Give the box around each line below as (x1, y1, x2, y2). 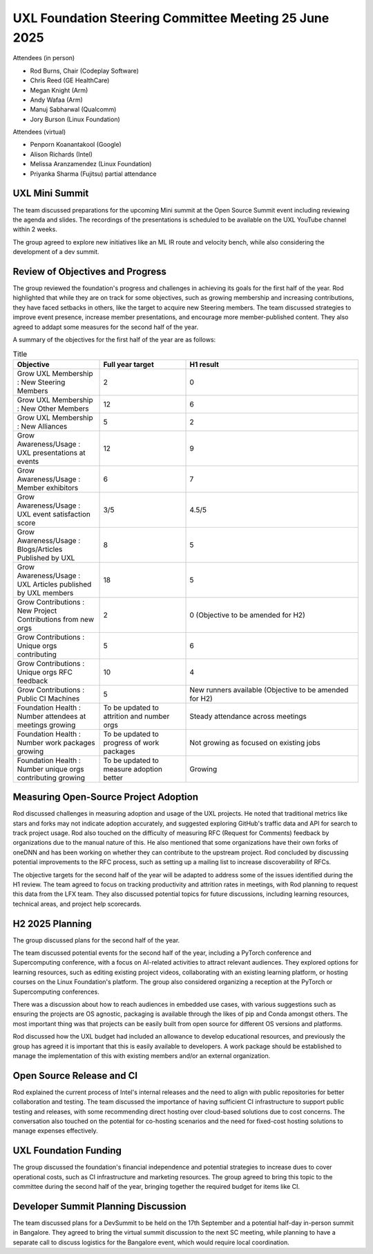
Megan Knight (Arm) (30, 86, 88, 94)
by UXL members (17, 588, 74, 598)
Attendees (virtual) (12, 128, 66, 136)
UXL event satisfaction (17, 509, 91, 519)
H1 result (189, 359, 219, 369)
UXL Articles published (17, 579, 92, 589)
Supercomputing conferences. (12, 987, 99, 996)
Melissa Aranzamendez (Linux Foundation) (30, 160, 152, 168)
